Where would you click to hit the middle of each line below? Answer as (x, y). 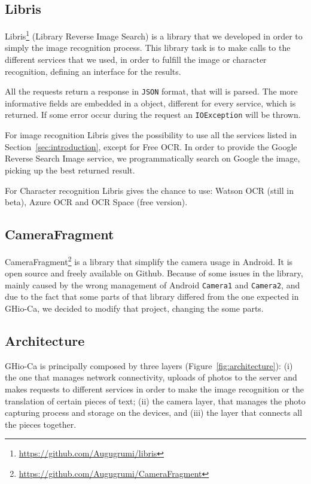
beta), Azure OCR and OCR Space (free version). (96, 202)
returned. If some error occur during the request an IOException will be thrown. (153, 115)
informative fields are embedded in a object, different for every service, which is (150, 103)
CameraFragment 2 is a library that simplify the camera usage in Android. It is (149, 260)
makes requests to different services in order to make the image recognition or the (154, 389)
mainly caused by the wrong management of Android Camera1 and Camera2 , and (153, 284)
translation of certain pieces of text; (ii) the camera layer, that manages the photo (155, 401)
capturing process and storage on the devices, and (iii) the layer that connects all (154, 413)
